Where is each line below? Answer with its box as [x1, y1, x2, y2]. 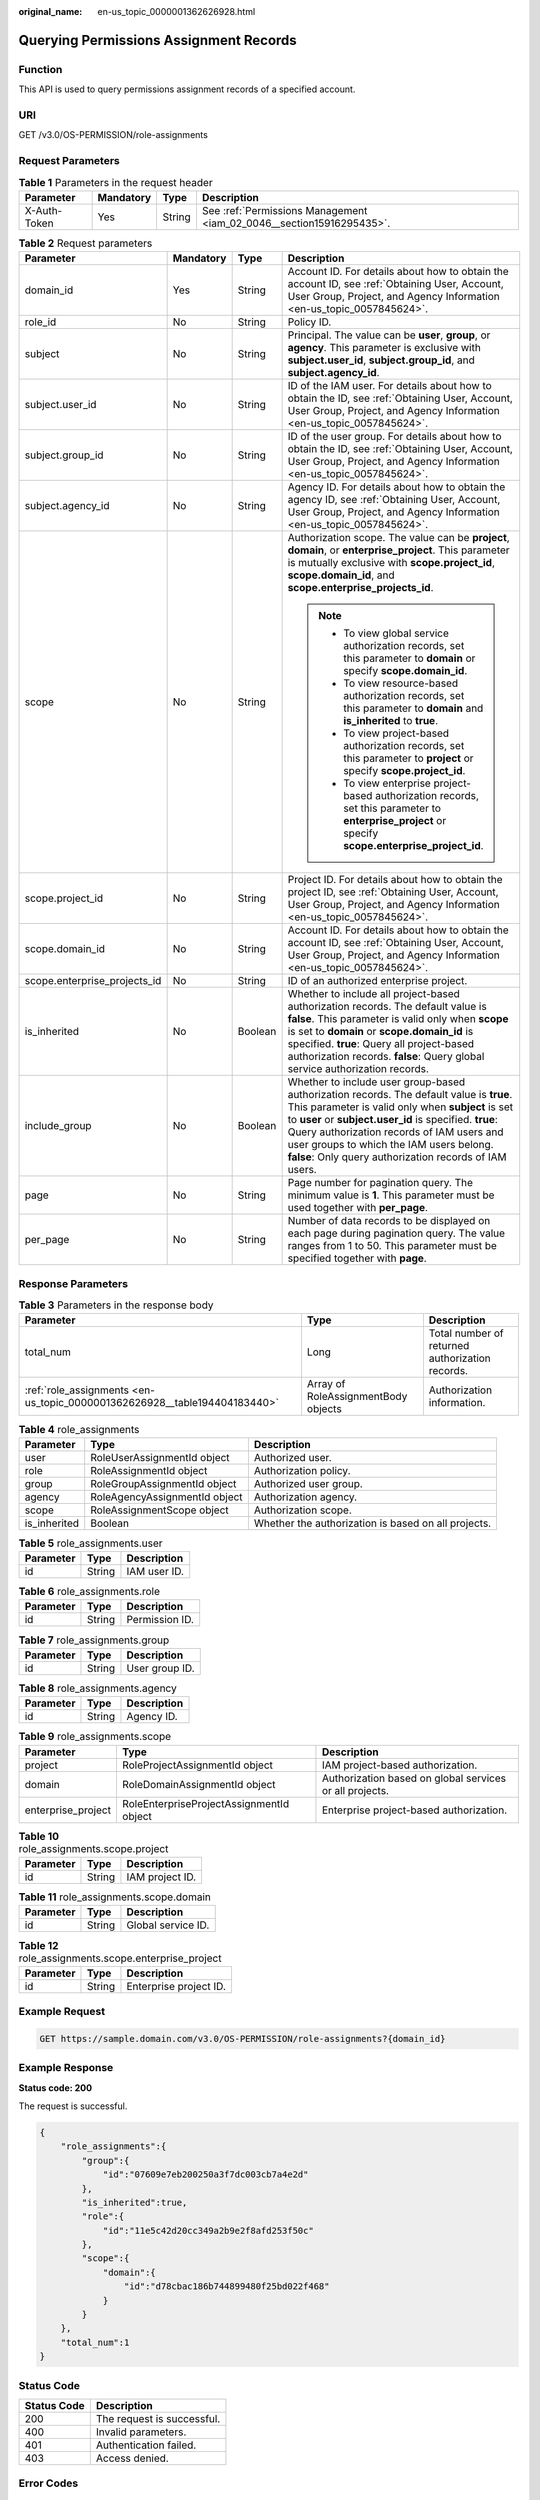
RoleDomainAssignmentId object [121, 1777, 276, 1791]
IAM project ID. [126, 1870, 197, 1884]
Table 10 [18, 1829, 60, 1843]
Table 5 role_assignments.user [18, 1536, 164, 1550]
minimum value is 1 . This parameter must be [287, 1188, 495, 1202]
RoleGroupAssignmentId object [90, 1476, 237, 1490]
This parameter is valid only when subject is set [287, 1100, 514, 1114]
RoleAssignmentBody [306, 1390, 408, 1404]
